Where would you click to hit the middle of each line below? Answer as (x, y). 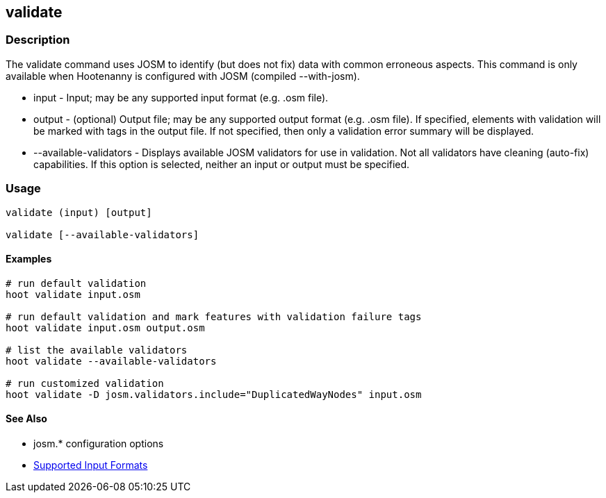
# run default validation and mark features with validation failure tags (214, 316)
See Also (26, 419)
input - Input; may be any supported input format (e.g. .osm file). (181, 97)
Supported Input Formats (91, 465)
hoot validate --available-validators (111, 361)
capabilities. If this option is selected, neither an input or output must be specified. (222, 164)
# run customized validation (85, 383)
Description (38, 40)
